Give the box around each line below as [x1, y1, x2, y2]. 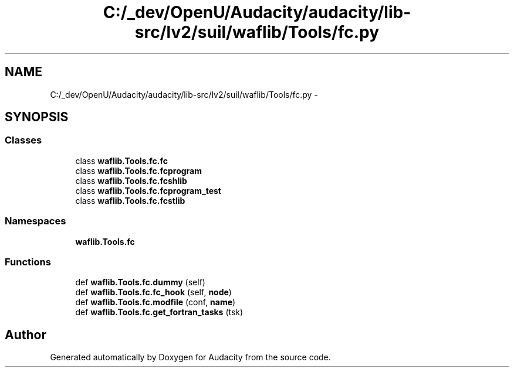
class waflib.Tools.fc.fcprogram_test [75, 185, 221, 196]
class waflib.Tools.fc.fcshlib [75, 175, 187, 186]
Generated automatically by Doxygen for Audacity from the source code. [50, 352, 331, 363]
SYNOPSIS [5, 110, 69, 125]
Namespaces [5, 215, 66, 227]
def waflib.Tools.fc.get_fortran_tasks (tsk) [75, 307, 244, 318]
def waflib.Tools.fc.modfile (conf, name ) [75, 297, 236, 308]
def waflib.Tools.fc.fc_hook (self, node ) [75, 287, 232, 298]
